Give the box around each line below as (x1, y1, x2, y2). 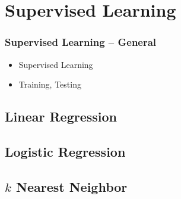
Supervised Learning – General (5, 35, 157, 49)
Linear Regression (5, 107, 117, 126)
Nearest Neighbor (15, 177, 128, 195)
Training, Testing (18, 78, 81, 91)
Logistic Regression (5, 142, 126, 160)
